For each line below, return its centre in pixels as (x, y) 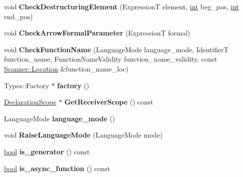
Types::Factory (27, 85)
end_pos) (19, 16)
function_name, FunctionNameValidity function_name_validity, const (111, 59)
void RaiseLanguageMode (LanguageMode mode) (83, 135)
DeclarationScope (30, 102)
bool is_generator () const (47, 151)
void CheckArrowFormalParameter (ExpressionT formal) (97, 33)
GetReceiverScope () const (109, 102)
